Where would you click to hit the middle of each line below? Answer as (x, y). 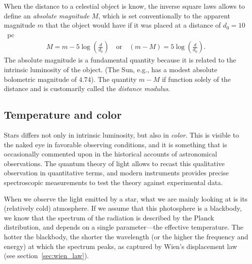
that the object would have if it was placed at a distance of (133, 25)
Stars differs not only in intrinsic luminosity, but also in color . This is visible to (121, 134)
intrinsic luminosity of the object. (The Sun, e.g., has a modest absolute (111, 69)
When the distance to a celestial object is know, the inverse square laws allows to (125, 6)
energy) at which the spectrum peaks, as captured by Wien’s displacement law (121, 246)
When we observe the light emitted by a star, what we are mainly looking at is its (126, 198)
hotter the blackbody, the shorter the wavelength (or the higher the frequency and (126, 236)
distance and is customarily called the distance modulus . (87, 88)
